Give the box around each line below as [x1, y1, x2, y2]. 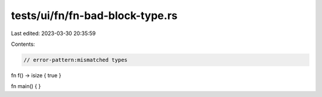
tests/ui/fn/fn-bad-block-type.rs [11, 9, 178, 22]
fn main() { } [11, 83, 41, 90]
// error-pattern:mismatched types [23, 57, 128, 63]
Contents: [11, 40, 35, 48]
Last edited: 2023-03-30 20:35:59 [11, 30, 96, 37]
